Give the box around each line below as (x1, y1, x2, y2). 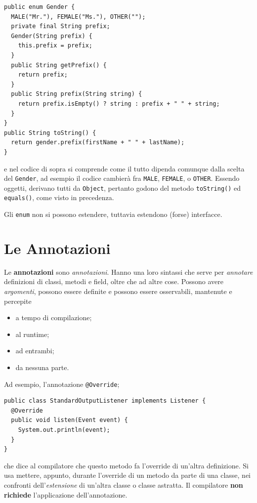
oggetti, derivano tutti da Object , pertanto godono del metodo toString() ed (4, 182, 241, 193)
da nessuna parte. (15, 362, 69, 372)
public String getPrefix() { (11, 61, 107, 69)
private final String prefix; (11, 23, 110, 30)
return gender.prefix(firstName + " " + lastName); (11, 139, 185, 146)
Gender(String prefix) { (11, 32, 92, 40)
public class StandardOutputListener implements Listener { (4, 397, 206, 405)
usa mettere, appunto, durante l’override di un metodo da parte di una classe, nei (4, 470, 251, 480)
